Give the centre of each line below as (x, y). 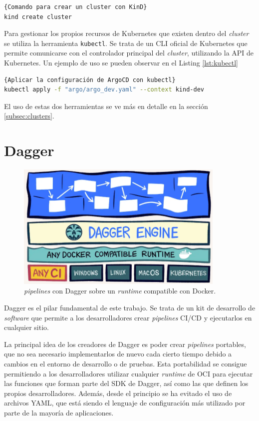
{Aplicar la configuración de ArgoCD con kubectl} (90, 80)
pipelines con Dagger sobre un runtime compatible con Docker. (120, 291)
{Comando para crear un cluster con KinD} (76, 7)
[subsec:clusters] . (29, 116)
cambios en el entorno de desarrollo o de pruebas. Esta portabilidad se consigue (126, 363)
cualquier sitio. (26, 327)
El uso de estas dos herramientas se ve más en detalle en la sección (106, 106)
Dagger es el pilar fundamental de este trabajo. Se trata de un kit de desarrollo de (130, 308)
